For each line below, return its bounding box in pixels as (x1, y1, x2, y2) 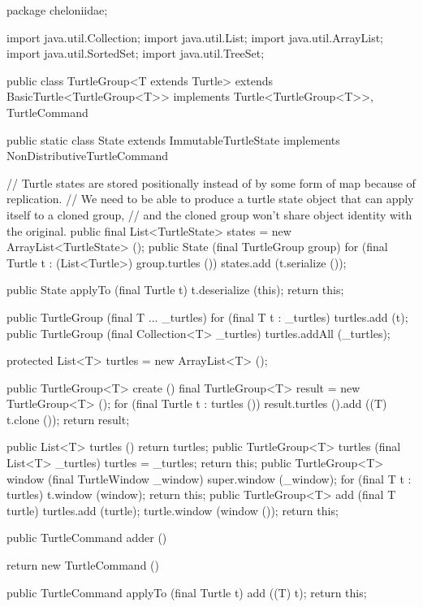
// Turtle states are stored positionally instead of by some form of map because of (6, 174, 416, 191)
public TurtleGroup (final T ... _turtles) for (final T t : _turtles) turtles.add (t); (6, 308, 408, 325)
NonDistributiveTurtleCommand (6, 147, 169, 164)
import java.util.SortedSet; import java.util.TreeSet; (6, 45, 265, 62)
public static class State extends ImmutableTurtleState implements (6, 131, 340, 148)
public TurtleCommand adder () (6, 529, 167, 546)
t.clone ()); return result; (6, 410, 130, 427)
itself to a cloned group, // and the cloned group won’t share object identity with (6, 206, 412, 223)
